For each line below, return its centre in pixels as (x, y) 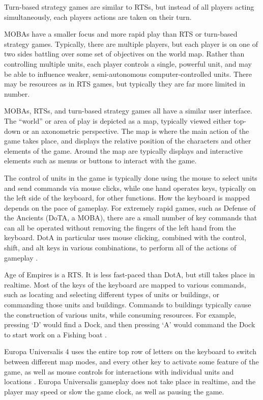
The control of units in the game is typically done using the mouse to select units (131, 177)
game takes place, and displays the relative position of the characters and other (128, 141)
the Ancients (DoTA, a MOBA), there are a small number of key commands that (131, 218)
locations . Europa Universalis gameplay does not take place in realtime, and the (130, 381)
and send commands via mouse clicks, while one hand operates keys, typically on (130, 188)
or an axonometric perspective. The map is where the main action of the (136, 131)
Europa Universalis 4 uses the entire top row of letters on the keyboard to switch (130, 351)
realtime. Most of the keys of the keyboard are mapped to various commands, (125, 284)
